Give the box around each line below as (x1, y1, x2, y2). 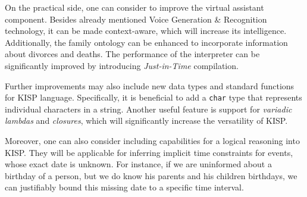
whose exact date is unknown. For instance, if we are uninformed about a (5, 158, 272, 170)
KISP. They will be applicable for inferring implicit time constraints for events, (5, 146, 293, 158)
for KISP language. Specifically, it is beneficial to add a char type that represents (5, 91, 302, 104)
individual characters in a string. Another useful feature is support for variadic (5, 102, 292, 115)
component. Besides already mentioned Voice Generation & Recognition (5, 12, 267, 25)
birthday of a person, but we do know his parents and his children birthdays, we (5, 169, 297, 182)
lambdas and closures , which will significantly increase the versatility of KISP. (5, 114, 288, 127)
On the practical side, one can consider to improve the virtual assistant (5, 1, 264, 13)
